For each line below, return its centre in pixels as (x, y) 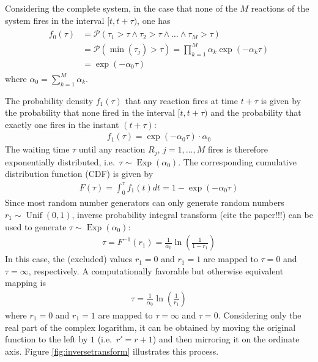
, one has (154, 20)
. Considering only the (260, 315)
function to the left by (46, 339)
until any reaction (112, 149)
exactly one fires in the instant (62, 124)
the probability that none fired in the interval (90, 112)
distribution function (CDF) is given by (79, 174)
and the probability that (256, 112)
